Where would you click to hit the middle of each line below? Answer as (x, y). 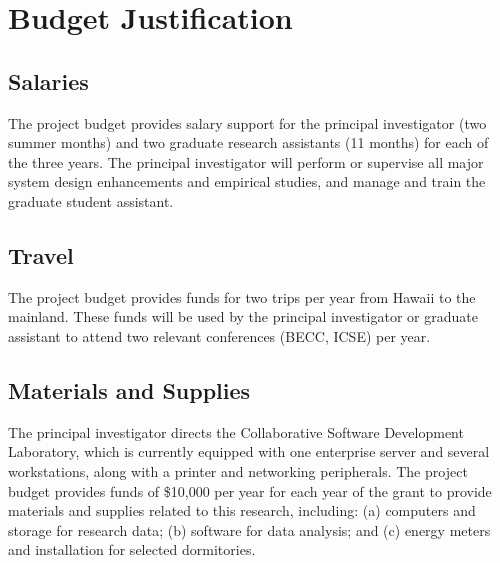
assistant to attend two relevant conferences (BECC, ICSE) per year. (219, 335)
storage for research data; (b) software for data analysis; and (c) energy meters (249, 529)
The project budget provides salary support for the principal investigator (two (247, 122)
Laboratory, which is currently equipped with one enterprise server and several (249, 451)
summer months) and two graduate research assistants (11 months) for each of (248, 142)
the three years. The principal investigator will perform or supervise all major (246, 161)
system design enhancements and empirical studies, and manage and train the (247, 181)
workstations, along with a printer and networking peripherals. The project (238, 470)
